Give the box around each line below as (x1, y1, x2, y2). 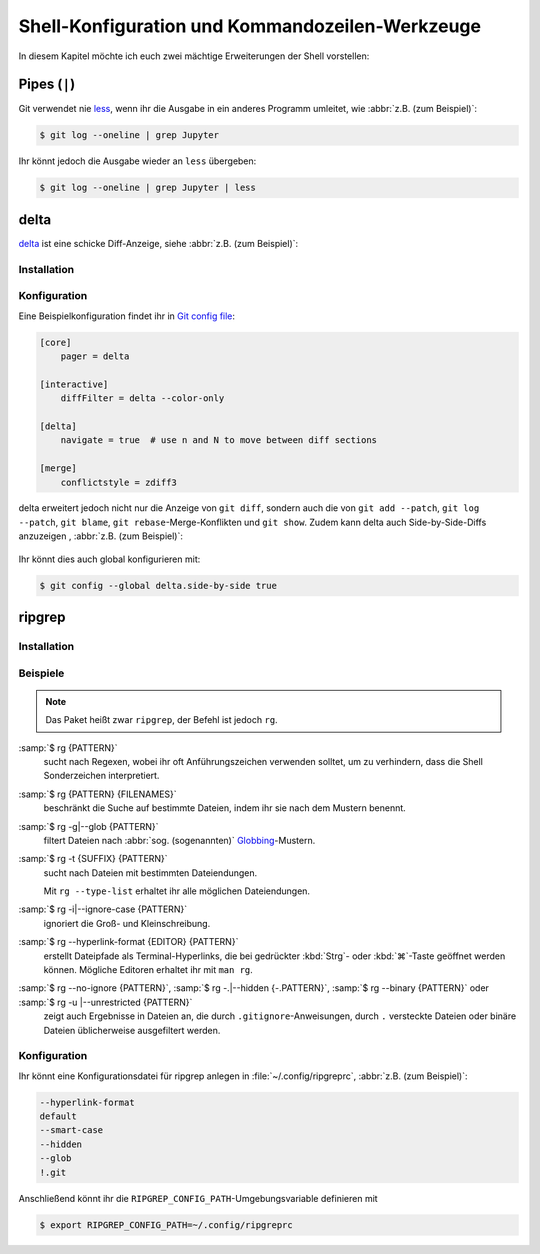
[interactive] (39, 378, 109, 390)
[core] (39, 336, 72, 348)
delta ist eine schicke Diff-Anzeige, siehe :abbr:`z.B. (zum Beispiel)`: (18, 237, 299, 249)
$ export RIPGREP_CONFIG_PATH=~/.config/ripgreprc (39, 1219, 294, 1230)
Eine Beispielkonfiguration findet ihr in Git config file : (18, 310, 235, 322)
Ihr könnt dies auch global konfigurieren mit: (18, 553, 201, 565)
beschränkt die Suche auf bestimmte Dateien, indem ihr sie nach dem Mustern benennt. (43, 802, 407, 814)
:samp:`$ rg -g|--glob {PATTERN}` (18, 820, 159, 832)
